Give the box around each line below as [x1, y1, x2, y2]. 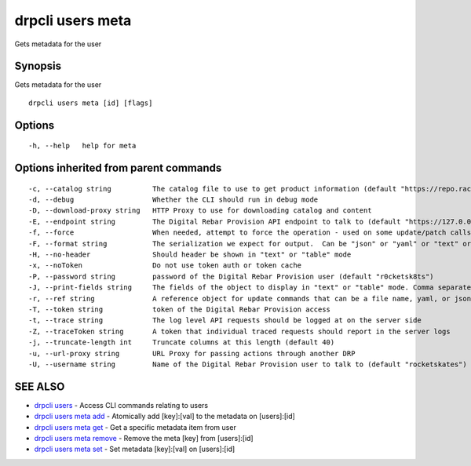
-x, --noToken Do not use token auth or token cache [28, 261, 302, 270]
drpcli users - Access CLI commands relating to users [34, 400, 208, 410]
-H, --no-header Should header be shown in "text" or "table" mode [28, 250, 352, 259]
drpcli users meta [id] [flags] [28, 98, 153, 107]
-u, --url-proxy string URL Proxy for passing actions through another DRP [28, 349, 356, 358]
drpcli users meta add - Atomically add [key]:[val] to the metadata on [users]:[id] [34, 412, 296, 421]
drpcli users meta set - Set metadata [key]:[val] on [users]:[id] [34, 444, 235, 454]
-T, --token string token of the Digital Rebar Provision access [28, 304, 331, 314]
